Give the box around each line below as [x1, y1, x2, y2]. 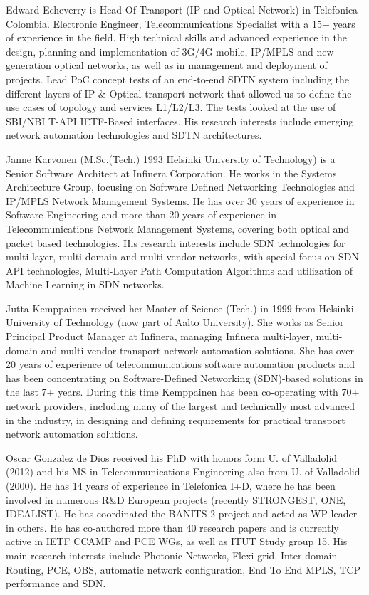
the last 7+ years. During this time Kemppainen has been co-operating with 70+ [6, 384, 360, 399]
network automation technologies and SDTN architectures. [6, 127, 262, 142]
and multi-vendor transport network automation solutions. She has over [41, 342, 354, 357]
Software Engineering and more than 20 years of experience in [6, 207, 277, 222]
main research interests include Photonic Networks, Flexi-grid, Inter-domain [6, 547, 338, 562]
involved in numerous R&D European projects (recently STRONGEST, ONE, [6, 492, 346, 507]
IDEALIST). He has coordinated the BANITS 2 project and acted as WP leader [6, 506, 358, 521]
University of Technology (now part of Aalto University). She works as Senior [6, 315, 344, 330]
